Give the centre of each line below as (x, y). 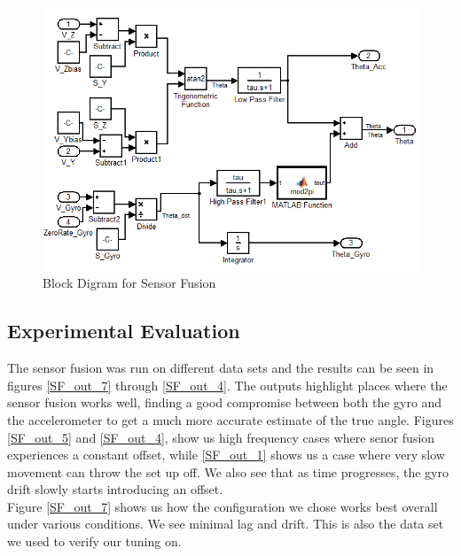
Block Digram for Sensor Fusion (129, 283)
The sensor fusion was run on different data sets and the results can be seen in (221, 368)
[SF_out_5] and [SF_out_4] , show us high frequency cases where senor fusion (221, 437)
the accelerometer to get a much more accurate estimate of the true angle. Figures (230, 419)
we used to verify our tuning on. (94, 541)
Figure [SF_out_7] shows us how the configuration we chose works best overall (223, 506)
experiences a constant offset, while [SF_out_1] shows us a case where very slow (226, 455)
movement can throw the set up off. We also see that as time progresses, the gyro (228, 471)
